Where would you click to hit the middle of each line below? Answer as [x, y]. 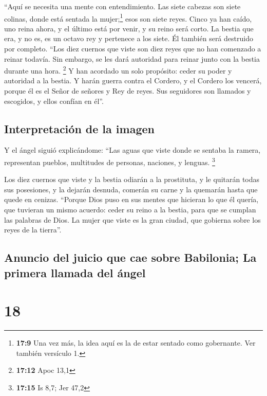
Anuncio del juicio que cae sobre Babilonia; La [130, 257]
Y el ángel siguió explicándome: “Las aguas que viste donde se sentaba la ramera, [132, 150]
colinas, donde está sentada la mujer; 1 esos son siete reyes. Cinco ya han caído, [128, 17]
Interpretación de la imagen [79, 128]
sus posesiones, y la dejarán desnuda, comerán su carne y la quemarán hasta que [131, 189]
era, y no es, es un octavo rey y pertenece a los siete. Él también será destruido [129, 38]
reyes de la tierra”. [33, 230]
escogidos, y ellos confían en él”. [54, 101]
